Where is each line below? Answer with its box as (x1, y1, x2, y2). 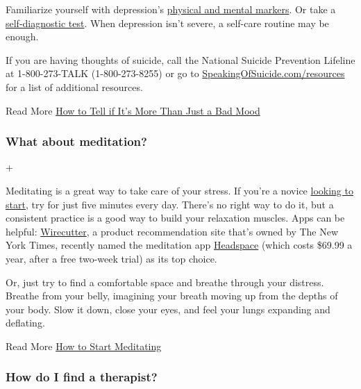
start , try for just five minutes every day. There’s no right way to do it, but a (6, 197, 334, 211)
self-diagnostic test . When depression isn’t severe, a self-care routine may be (6, 15, 329, 30)
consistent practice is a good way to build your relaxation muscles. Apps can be (6, 210, 345, 225)
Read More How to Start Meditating (6, 338, 162, 353)
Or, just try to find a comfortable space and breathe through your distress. (6, 274, 324, 289)
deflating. (6, 315, 45, 330)
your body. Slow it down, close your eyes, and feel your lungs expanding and (6, 301, 330, 316)
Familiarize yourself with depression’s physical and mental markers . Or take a (6, 2, 336, 16)
